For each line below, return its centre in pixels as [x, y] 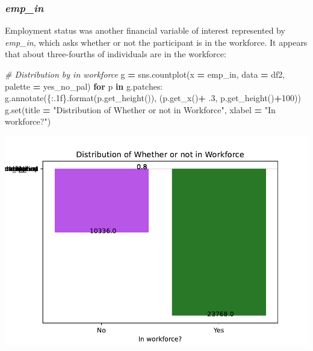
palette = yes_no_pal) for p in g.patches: [84, 86]
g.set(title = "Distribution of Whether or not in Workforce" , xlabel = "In [140, 109]
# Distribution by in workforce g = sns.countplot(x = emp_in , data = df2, [145, 74]
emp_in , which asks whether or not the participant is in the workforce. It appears [156, 42]
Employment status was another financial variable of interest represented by [145, 30]
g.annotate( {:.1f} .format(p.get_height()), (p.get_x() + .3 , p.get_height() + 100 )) [153, 98]
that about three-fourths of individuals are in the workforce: [116, 54]
